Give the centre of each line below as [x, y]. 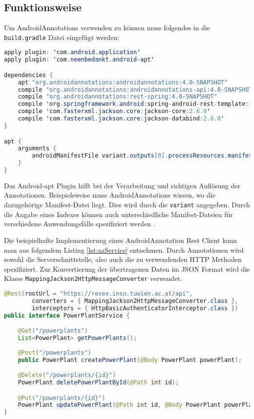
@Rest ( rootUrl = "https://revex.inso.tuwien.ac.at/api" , [98, 293]
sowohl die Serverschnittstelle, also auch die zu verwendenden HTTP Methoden [123, 259]
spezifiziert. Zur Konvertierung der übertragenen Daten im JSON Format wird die [127, 269]
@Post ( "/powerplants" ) [55, 352]
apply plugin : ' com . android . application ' [72, 52]
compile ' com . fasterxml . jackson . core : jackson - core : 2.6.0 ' [114, 111]
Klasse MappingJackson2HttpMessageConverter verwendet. [93, 278]
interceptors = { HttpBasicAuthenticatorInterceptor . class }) [135, 308]
